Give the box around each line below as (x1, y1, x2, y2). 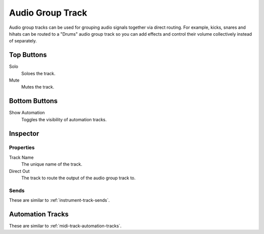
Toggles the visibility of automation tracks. (21, 116, 107, 122)
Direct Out (9, 168, 30, 174)
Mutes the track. (21, 84, 55, 90)
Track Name (9, 154, 34, 160)
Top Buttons (9, 51, 47, 59)
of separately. (9, 38, 37, 44)
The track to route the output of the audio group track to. (21, 175, 136, 181)
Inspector (9, 129, 39, 138)
